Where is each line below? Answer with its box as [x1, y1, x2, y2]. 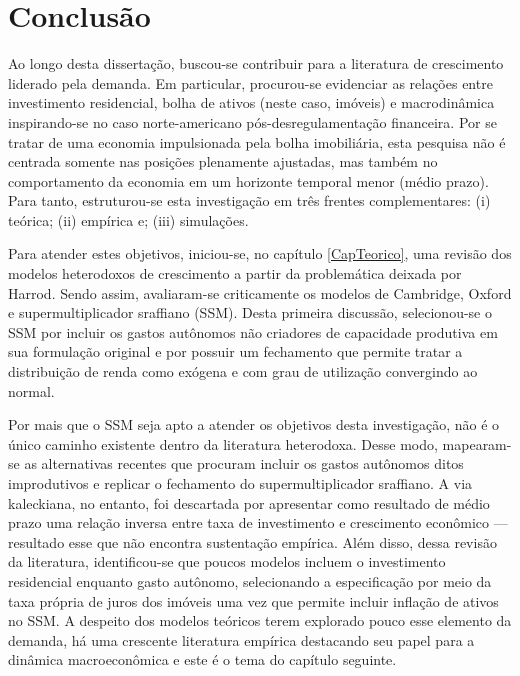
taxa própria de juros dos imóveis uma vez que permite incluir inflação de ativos [8, 590, 499, 611]
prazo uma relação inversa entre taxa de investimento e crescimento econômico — [8, 512, 508, 533]
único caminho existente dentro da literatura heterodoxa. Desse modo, [8, 433, 438, 454]
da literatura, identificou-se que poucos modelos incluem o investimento [8, 551, 446, 572]
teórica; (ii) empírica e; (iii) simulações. [8, 209, 249, 230]
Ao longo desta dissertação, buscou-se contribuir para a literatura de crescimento [8, 53, 504, 74]
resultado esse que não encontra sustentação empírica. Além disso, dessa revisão [8, 531, 497, 552]
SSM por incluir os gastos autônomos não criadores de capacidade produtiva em [8, 321, 498, 342]
